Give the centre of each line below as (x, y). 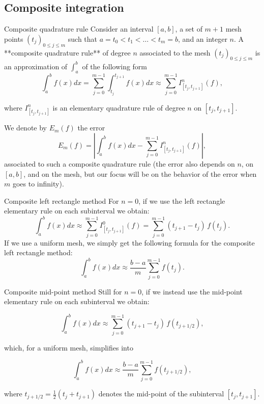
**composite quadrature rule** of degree (67, 52)
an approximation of (36, 66)
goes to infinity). (38, 184)
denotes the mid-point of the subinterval (161, 394)
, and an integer (203, 38)
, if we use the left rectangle (182, 200)
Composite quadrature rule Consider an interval (79, 29)
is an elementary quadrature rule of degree (119, 107)
